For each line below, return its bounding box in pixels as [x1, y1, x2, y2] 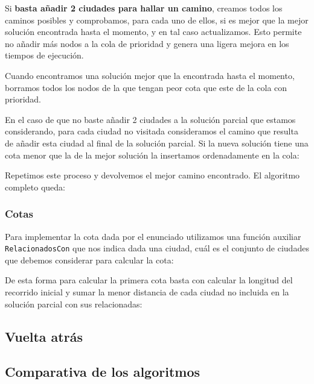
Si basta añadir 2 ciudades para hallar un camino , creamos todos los [5, 2, 283, 14]
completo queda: [5, 180, 65, 193]
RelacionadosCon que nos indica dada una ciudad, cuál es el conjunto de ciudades [5, 242, 309, 254]
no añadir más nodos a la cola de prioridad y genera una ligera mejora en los [5, 37, 289, 49]
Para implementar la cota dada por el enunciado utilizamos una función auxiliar [5, 230, 301, 242]
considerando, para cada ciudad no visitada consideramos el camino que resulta [5, 125, 298, 137]
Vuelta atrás [5, 327, 83, 345]
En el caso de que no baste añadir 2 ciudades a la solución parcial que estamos [5, 113, 296, 125]
